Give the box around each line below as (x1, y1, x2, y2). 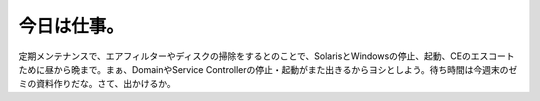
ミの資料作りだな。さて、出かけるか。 (18, 78, 177, 90)
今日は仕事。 (18, 15, 125, 37)
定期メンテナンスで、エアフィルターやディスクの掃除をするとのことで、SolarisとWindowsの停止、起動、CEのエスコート (18, 50, 515, 62)
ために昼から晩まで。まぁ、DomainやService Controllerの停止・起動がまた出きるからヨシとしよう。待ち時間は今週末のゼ (18, 63, 518, 75)
